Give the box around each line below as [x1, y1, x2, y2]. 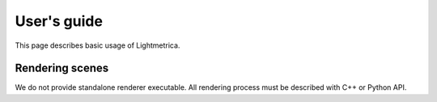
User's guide [15, 12, 103, 30]
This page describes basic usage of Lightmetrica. [15, 40, 180, 50]
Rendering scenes [15, 62, 109, 75]
